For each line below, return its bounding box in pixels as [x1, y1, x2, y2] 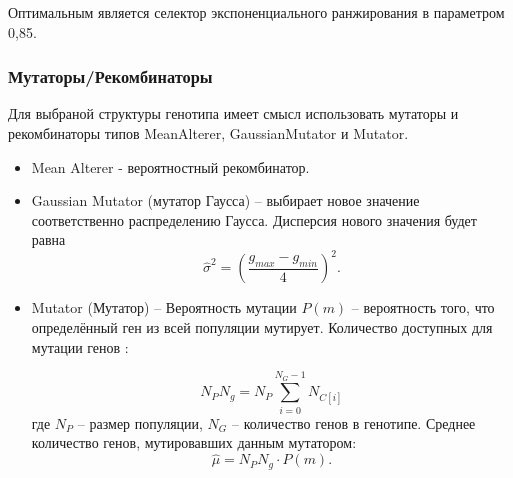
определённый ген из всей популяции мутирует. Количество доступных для [31, 317, 493, 338]
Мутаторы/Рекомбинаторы [8, 64, 213, 89]
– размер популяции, [77, 412, 203, 433]
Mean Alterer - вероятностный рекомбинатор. [31, 156, 310, 177]
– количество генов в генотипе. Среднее [232, 412, 476, 433]
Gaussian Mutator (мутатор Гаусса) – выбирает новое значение [31, 190, 420, 211]
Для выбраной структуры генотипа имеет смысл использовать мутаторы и [8, 103, 459, 124]
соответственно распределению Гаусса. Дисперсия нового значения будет [31, 209, 477, 230]
